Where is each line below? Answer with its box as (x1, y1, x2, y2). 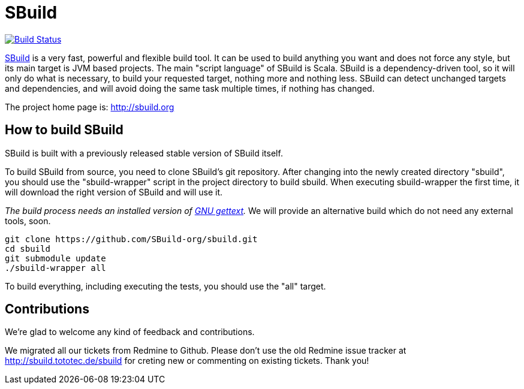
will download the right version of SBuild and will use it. (5, 186, 223, 197)
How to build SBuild (5, 122, 124, 138)
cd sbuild (5, 243, 50, 254)
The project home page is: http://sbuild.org (5, 101, 174, 112)
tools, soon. (5, 215, 51, 226)
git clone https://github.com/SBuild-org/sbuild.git (5, 234, 258, 244)
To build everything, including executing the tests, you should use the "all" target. (5, 281, 326, 291)
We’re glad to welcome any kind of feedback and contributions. (5, 327, 255, 337)
